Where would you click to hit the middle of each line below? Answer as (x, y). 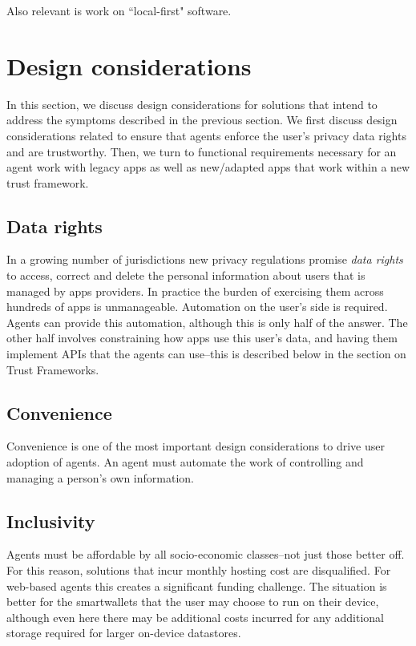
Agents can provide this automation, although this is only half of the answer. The (207, 322)
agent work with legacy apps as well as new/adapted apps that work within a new (208, 167)
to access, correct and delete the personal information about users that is (186, 275)
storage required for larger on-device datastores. (124, 633)
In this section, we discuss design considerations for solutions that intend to (192, 104)
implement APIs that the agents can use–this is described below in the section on (206, 354)
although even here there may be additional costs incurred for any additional (195, 617)
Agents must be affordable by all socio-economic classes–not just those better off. (206, 554)
